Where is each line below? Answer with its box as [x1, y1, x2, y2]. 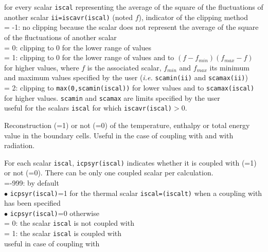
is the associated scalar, [87, 62, 162, 73]
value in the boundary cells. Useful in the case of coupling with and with [4, 130, 234, 140]
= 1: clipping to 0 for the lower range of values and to [4, 52, 174, 63]
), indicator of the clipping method [138, 11, 248, 22]
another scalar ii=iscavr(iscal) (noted [4, 11, 133, 22]
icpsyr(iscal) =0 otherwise [10, 207, 99, 218]
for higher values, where [4, 62, 79, 73]
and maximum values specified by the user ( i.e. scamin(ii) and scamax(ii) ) [4, 72, 248, 83]
